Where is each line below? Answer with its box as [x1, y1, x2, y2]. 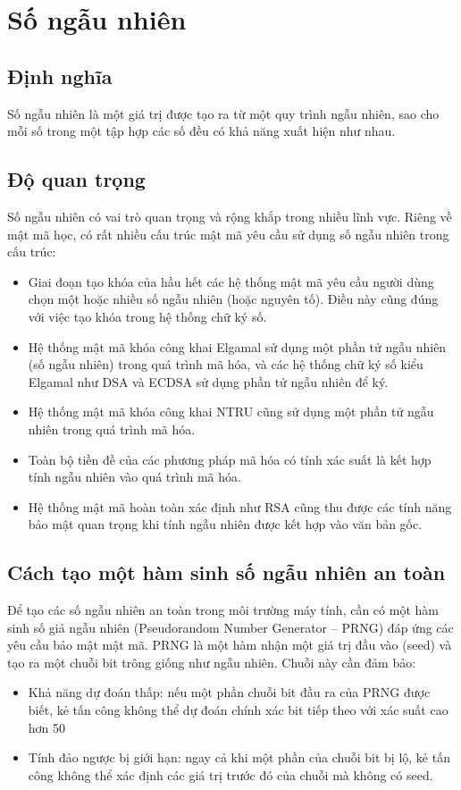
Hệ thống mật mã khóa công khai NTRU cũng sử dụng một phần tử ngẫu [28, 402, 434, 421]
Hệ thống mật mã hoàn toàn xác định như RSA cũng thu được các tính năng [28, 497, 452, 516]
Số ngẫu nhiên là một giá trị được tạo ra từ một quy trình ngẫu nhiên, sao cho [7, 104, 440, 122]
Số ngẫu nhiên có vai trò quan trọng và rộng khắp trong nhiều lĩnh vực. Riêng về [7, 206, 452, 225]
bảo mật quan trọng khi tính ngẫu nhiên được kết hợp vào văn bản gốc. [28, 515, 423, 534]
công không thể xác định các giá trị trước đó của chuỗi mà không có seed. [28, 765, 433, 784]
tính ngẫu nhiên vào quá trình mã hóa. [28, 467, 241, 486]
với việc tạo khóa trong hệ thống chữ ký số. [28, 307, 267, 325]
